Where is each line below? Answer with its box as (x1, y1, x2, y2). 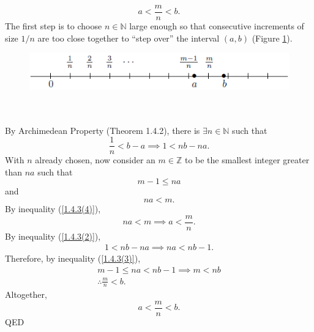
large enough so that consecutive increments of (129, 20, 304, 32)
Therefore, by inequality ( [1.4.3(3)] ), (5, 252, 141, 265)
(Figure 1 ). (252, 31, 293, 44)
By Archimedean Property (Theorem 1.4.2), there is (5, 124, 200, 136)
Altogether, (5, 288, 47, 301)
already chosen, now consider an (35, 153, 155, 166)
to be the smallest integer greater (184, 153, 310, 166)
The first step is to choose (5, 20, 102, 32)
